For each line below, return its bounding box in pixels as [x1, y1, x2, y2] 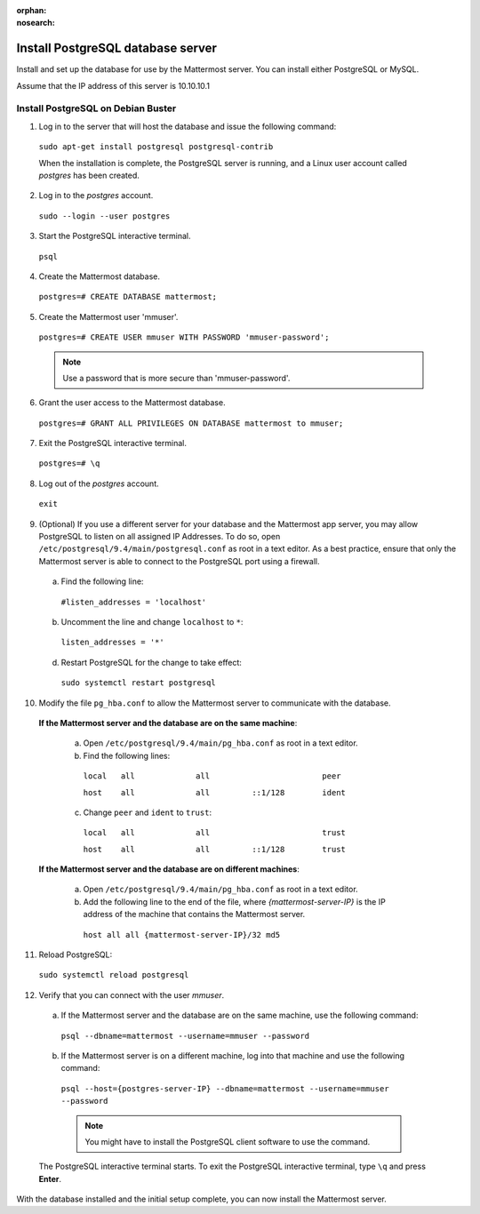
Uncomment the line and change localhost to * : [60, 616, 244, 627]
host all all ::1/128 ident [83, 787, 347, 797]
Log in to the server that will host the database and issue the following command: [38, 121, 337, 132]
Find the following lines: [83, 750, 171, 761]
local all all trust [83, 827, 347, 838]
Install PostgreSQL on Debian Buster [16, 102, 177, 115]
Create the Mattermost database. [38, 271, 160, 282]
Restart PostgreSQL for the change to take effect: [60, 657, 242, 667]
